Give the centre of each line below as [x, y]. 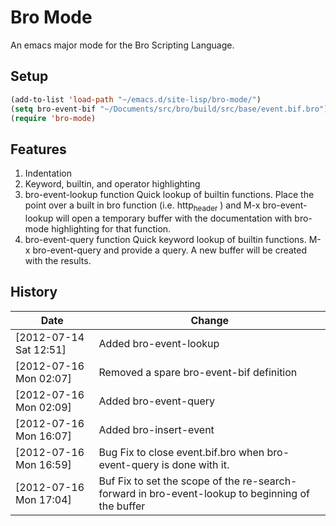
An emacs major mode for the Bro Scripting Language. [122, 45]
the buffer [122, 506]
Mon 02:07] [43, 378]
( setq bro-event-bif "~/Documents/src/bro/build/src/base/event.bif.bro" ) [169, 109]
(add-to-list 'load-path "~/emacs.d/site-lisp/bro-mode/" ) [136, 99]
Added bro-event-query [157, 401]
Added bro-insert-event [156, 429]
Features [38, 149]
